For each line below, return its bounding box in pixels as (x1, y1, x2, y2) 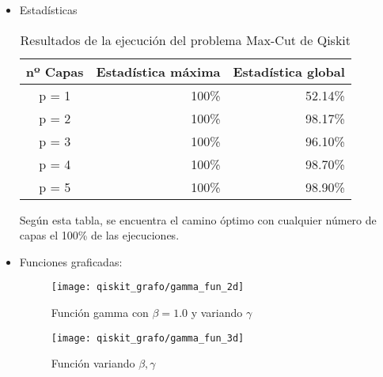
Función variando (51, 355, 135, 371)
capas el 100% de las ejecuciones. (19, 227, 180, 243)
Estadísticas (19, 2, 78, 17)
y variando (191, 304, 243, 321)
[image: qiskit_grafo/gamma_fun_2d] (51, 281, 245, 293)
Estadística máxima (96, 62, 221, 81)
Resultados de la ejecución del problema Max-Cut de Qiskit (20, 30, 351, 49)
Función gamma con (51, 304, 149, 321)
